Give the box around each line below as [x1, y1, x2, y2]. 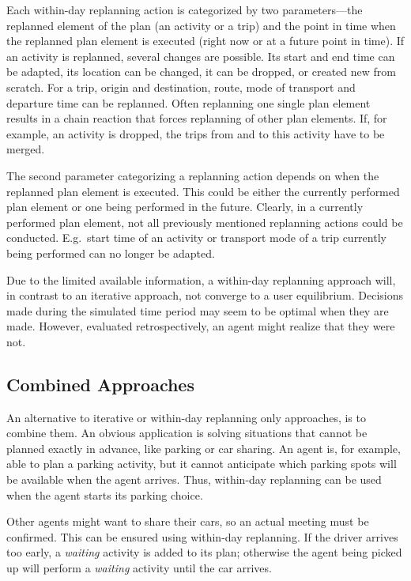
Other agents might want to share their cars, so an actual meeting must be [6, 513, 369, 530]
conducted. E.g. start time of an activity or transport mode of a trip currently [6, 229, 386, 246]
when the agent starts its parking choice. [6, 486, 203, 503]
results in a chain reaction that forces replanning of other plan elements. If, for [6, 110, 387, 126]
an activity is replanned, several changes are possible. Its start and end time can [6, 47, 395, 64]
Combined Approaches [6, 372, 194, 396]
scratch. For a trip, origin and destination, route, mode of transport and [6, 78, 356, 95]
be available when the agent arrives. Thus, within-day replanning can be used [6, 471, 382, 488]
